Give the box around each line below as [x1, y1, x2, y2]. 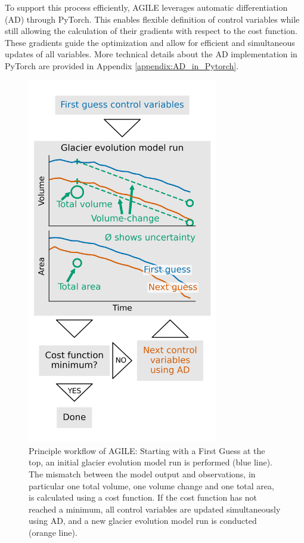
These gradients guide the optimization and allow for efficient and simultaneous [5, 36, 295, 48]
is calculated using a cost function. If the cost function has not [29, 491, 258, 504]
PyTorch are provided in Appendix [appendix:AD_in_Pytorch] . [5, 59, 239, 72]
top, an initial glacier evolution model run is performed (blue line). [29, 456, 273, 468]
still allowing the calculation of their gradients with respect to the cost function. [5, 24, 297, 37]
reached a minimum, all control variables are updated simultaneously [29, 502, 281, 515]
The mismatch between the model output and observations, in [29, 467, 256, 480]
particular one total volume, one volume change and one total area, [29, 479, 274, 492]
